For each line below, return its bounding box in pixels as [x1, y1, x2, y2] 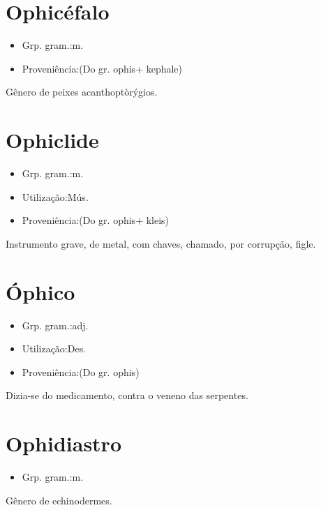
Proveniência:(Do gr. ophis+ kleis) [22, 213, 170, 227]
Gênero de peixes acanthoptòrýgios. [6, 84, 158, 99]
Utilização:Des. [22, 341, 87, 356]
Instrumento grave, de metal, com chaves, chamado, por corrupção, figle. [6, 236, 316, 250]
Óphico [6, 277, 75, 306]
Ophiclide [6, 126, 99, 154]
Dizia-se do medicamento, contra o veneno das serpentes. [6, 388, 248, 403]
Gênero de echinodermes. [6, 493, 112, 507]
